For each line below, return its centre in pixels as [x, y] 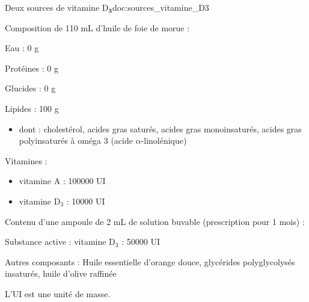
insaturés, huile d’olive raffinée [61, 273]
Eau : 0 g [22, 48]
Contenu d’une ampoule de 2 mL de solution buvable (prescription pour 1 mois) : [155, 221]
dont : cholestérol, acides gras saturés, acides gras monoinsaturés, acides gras [160, 128]
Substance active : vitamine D [60, 242]
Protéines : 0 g [32, 68]
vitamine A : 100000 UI [62, 181]
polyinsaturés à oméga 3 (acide [76, 140]
